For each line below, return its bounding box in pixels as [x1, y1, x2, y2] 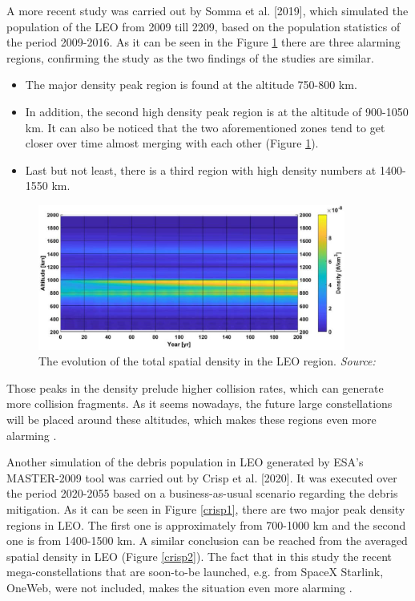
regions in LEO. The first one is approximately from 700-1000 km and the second [6, 516, 406, 533]
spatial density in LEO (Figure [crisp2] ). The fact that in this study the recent [6, 547, 393, 564]
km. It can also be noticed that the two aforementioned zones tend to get [25, 119, 385, 135]
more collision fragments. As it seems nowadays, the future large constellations [6, 395, 393, 412]
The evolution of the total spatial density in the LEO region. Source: [38, 353, 376, 369]
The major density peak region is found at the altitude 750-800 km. [25, 76, 357, 93]
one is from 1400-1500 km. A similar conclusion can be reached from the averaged [6, 532, 408, 549]
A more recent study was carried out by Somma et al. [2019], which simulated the [6, 2, 409, 18]
